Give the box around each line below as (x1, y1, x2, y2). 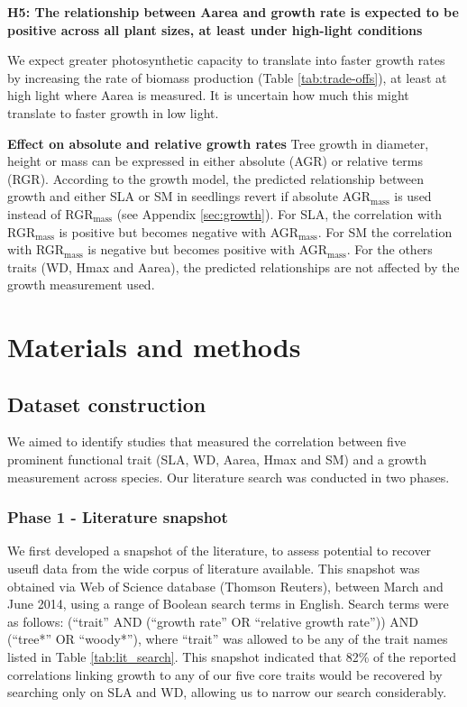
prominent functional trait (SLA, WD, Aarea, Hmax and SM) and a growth (7, 450, 426, 469)
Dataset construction (7, 390, 206, 418)
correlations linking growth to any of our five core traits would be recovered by (7, 665, 443, 684)
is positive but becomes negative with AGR (59, 222, 299, 241)
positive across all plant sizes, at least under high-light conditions (7, 20, 423, 39)
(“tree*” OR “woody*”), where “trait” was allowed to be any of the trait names (7, 629, 448, 648)
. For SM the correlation (317, 222, 453, 241)
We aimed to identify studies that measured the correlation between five (7, 432, 407, 451)
